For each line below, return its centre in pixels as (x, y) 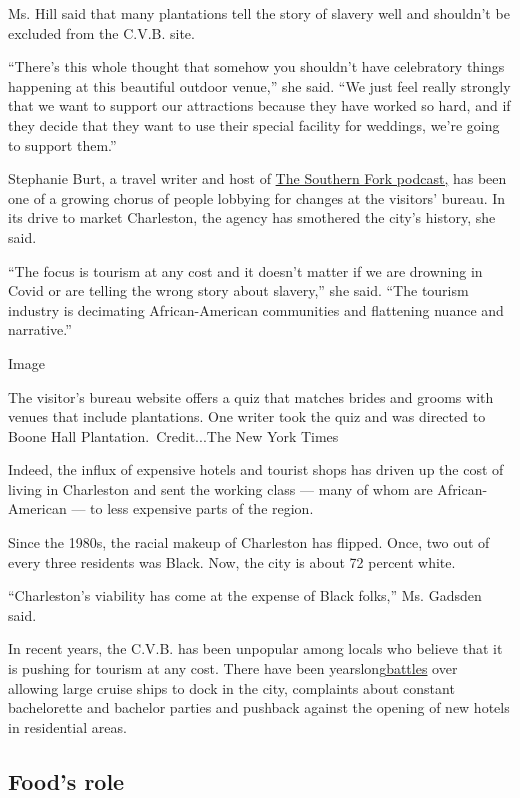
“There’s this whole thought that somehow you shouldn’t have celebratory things (256, 66)
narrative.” (40, 329)
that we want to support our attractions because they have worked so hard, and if (259, 105)
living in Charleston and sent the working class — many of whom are (220, 488)
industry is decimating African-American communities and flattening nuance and (256, 309)
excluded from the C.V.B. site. (101, 32)
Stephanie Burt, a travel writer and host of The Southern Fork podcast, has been (257, 178)
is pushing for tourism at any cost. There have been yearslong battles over (233, 668)
